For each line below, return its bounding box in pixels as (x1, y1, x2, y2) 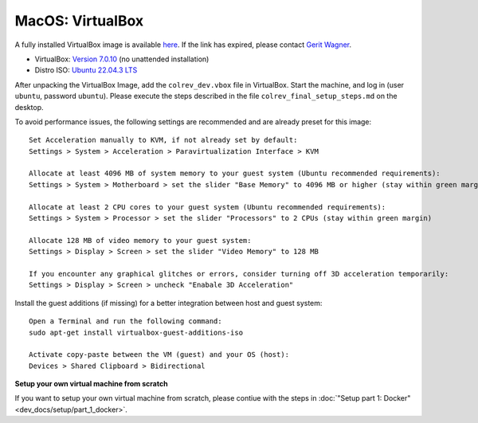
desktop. (14, 102, 44, 112)
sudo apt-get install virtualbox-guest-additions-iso (29, 327, 243, 337)
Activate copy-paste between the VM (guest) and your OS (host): (29, 351, 290, 359)
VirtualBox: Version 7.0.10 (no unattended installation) (34, 54, 210, 64)
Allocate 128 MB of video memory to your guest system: (29, 236, 252, 245)
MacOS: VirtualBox (14, 12, 144, 29)
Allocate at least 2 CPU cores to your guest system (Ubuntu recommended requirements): (29, 202, 386, 211)
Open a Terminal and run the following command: (29, 317, 222, 326)
